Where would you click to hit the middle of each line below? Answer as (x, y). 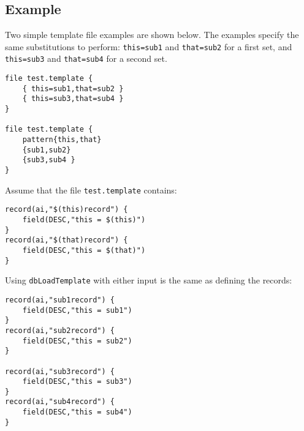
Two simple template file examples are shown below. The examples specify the (152, 35)
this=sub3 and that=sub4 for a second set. (86, 58)
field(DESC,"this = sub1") (77, 310)
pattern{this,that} (62, 140)
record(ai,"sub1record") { (60, 300)
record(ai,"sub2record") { (60, 330)
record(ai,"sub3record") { (60, 371)
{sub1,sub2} (47, 150)
